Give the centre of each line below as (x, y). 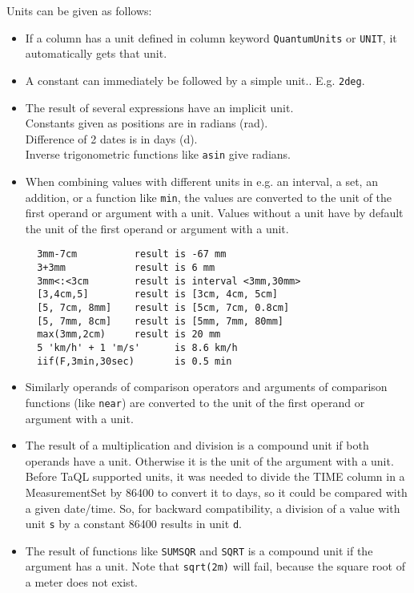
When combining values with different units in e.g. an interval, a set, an (201, 181)
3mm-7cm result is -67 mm (132, 254)
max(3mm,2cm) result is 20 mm (129, 335)
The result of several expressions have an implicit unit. (159, 107)
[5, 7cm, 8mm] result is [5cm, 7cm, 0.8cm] (163, 308)
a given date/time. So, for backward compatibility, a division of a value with (213, 508)
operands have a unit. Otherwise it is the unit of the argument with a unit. (209, 460)
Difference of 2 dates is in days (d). (111, 138)
